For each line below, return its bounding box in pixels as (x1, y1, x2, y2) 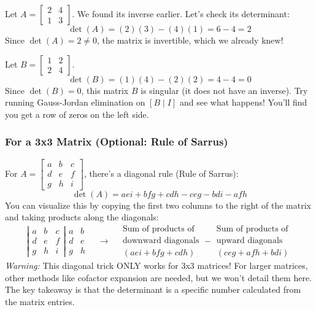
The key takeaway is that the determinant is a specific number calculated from (5, 283, 301, 296)
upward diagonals (216, 236, 283, 245)
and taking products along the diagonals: (5, 211, 159, 223)
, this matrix (81, 83, 129, 96)
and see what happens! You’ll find (179, 96, 307, 109)
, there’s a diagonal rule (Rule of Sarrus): (83, 166, 239, 179)
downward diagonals (122, 236, 199, 245)
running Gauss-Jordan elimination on (5, 96, 145, 109)
